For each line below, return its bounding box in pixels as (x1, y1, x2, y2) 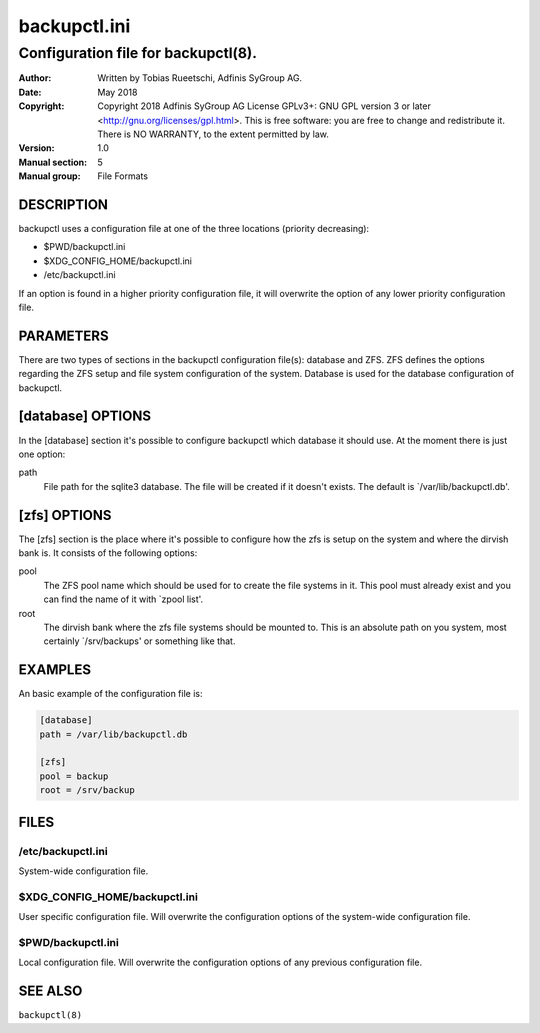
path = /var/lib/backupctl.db (39, 728, 188, 740)
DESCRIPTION (18, 196, 109, 213)
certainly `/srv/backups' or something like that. (43, 635, 236, 647)
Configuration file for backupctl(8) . (18, 44, 257, 62)
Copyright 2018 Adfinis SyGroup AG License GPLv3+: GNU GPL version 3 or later (97, 100, 432, 112)
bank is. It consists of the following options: (18, 547, 198, 559)
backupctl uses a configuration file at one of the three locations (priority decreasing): (18, 223, 370, 235)
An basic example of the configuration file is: (18, 688, 203, 700)
